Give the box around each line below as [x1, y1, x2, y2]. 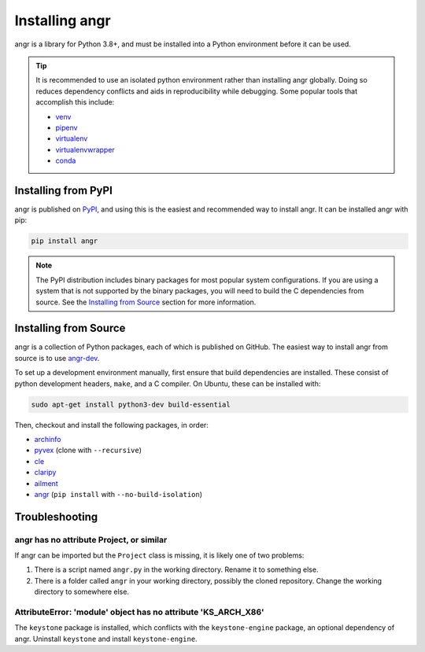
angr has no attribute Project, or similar [14, 534, 168, 545]
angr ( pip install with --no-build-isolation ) [34, 489, 203, 499]
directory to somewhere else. [34, 587, 130, 597]
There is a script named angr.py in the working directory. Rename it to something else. [34, 565, 319, 574]
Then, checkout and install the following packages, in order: [14, 420, 209, 429]
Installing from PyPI [14, 183, 113, 197]
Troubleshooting [14, 510, 98, 523]
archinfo [34, 434, 62, 444]
